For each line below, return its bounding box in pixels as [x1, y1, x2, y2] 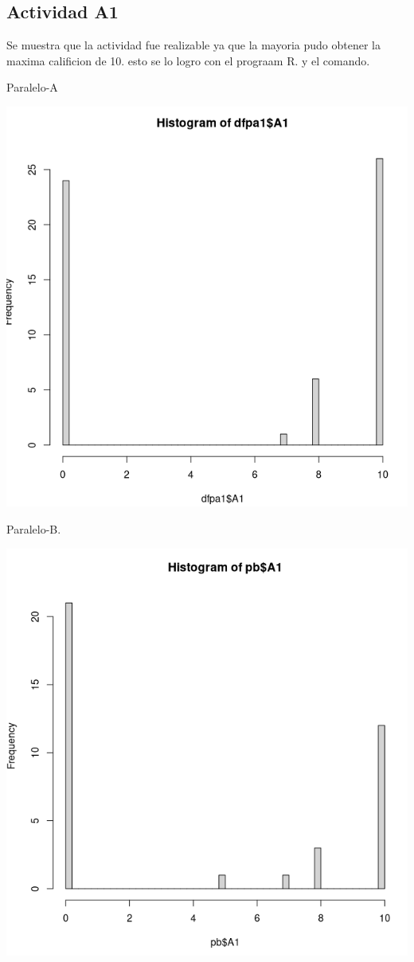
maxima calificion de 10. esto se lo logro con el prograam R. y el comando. [6, 52, 370, 68]
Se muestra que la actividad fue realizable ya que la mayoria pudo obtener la [6, 37, 381, 53]
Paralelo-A [6, 79, 58, 96]
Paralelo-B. [6, 521, 61, 537]
